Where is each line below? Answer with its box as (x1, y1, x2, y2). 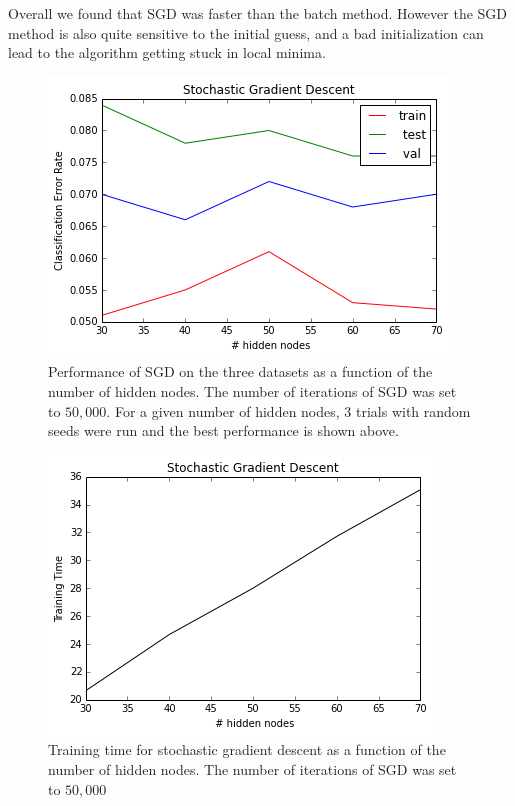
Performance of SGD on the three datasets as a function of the (48, 361, 433, 382)
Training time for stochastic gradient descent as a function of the (48, 739, 446, 760)
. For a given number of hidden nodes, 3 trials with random (106, 400, 471, 421)
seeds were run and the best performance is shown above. (48, 420, 399, 441)
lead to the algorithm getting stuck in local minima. (8, 42, 326, 63)
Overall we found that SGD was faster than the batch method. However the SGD (8, 3, 508, 23)
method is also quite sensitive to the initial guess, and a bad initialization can (8, 22, 484, 43)
